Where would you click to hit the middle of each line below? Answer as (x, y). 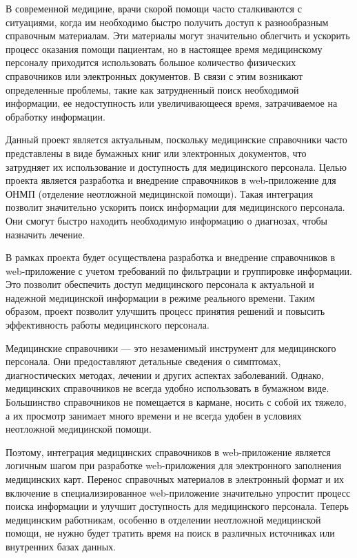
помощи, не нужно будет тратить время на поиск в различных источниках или (170, 533)
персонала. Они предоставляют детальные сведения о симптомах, (143, 361)
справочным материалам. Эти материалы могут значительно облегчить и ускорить (178, 35)
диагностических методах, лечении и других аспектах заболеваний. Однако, (165, 374)
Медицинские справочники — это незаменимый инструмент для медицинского (171, 348)
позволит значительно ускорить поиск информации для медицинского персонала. (175, 207)
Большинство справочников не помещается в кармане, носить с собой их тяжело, (176, 402)
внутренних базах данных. (61, 546)
